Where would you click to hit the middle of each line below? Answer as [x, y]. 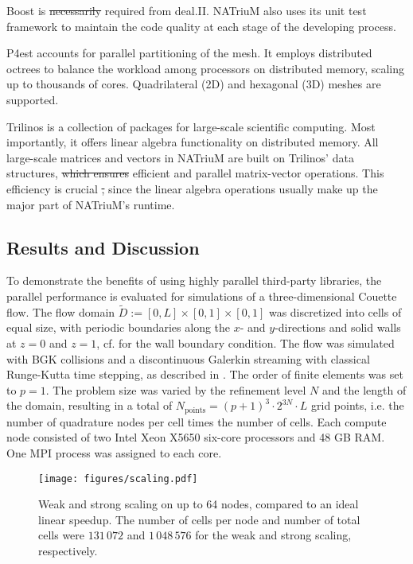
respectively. [68, 550]
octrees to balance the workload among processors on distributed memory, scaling [206, 68]
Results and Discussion [103, 247]
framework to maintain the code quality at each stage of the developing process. [201, 26]
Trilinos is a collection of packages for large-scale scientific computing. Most [191, 126]
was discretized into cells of [335, 311]
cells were [62, 535]
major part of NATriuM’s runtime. [91, 204]
